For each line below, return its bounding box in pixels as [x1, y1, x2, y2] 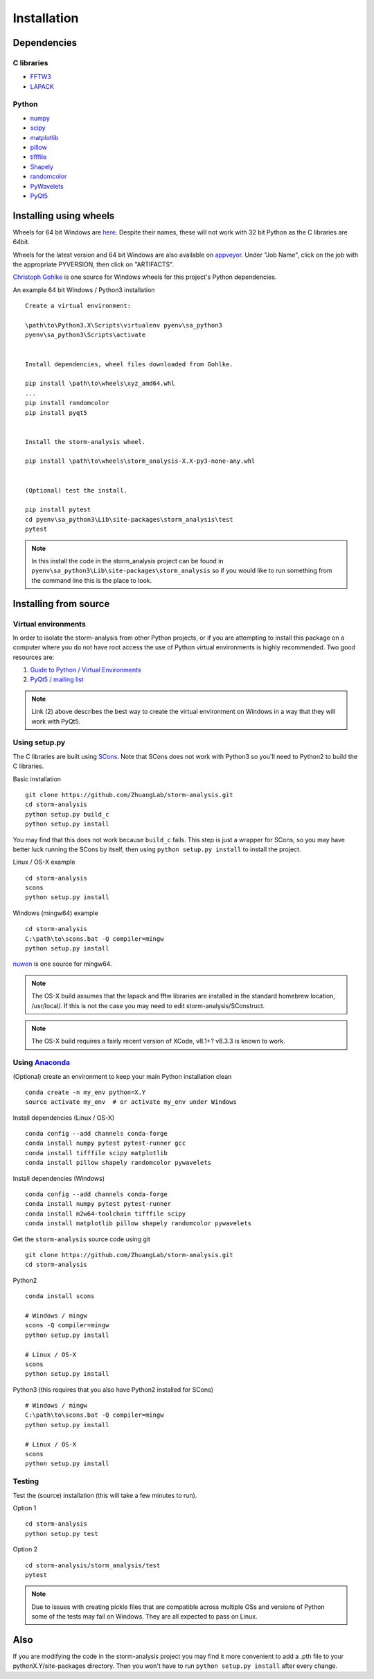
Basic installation [12, 774, 62, 783]
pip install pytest [25, 506, 91, 513]
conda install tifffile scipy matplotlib [25, 1149, 168, 1157]
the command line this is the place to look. [31, 576, 152, 584]
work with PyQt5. [31, 717, 81, 725]
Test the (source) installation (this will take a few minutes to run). [12, 1491, 197, 1499]
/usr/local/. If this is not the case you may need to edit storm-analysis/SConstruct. [31, 1001, 265, 1009]
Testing [12, 1476, 39, 1486]
